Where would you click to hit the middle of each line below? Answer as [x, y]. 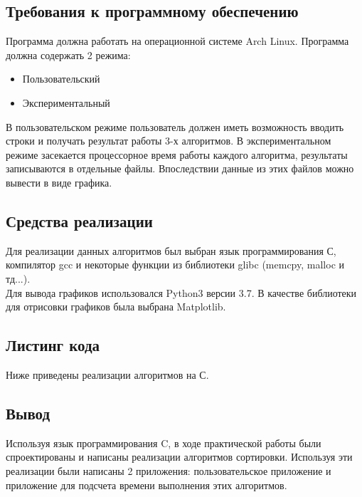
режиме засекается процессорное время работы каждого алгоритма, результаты [177, 154]
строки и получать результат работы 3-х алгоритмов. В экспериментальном [169, 141]
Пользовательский [61, 79]
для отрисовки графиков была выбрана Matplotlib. [116, 307]
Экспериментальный [66, 102]
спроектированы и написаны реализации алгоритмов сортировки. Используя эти [179, 457]
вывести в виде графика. [59, 182]
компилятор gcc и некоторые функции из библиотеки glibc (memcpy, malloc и [175, 265]
